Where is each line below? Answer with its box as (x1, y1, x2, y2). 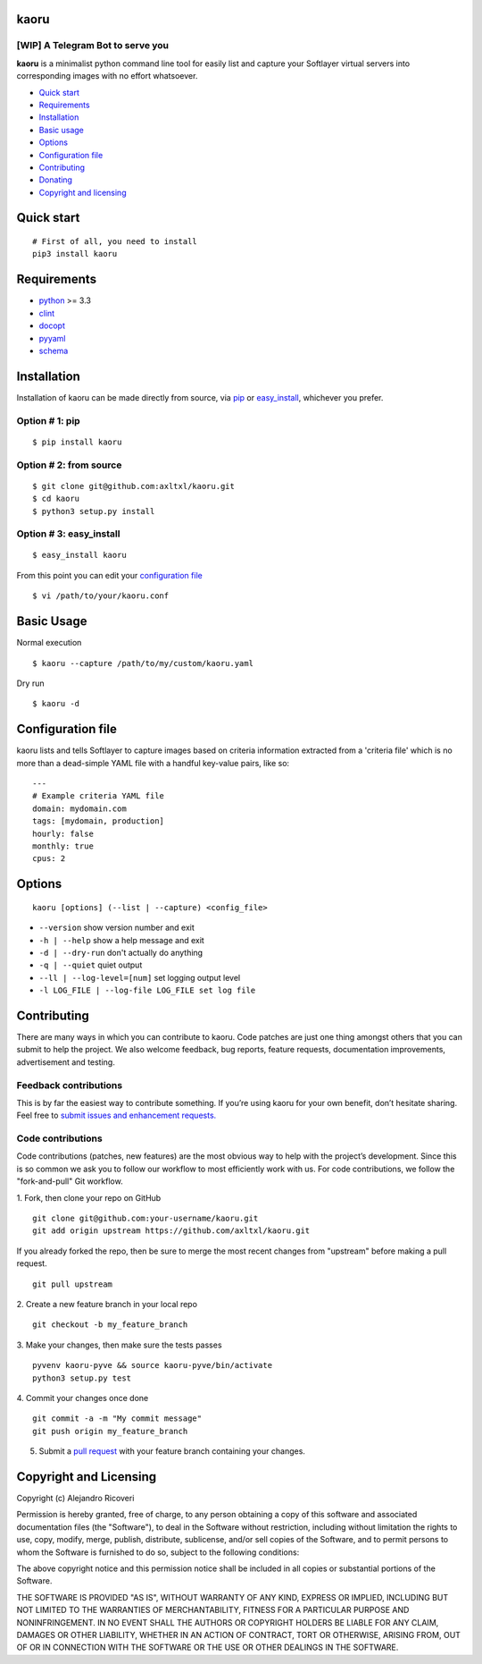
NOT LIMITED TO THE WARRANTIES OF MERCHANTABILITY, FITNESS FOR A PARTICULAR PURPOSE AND (16, 1605, 410, 1616)
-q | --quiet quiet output (38, 959, 143, 970)
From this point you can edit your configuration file (16, 570, 203, 580)
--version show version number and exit (38, 922, 195, 933)
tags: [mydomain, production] (32, 816, 165, 826)
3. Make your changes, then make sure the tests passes (16, 1339, 222, 1350)
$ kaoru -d (32, 698, 80, 709)
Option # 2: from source (16, 459, 122, 471)
